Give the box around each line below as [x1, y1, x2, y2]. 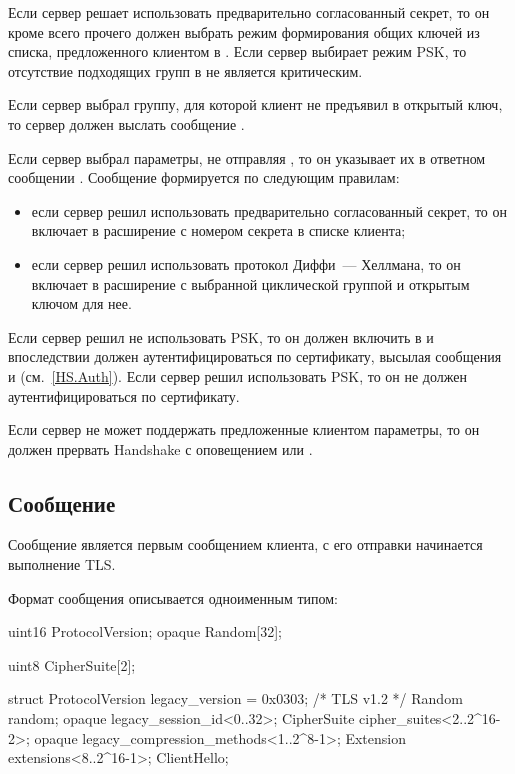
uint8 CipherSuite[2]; [8, 654, 136, 675]
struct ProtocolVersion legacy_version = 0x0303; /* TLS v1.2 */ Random [8, 688, 463, 709]
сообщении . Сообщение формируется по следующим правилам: [8, 167, 400, 188]
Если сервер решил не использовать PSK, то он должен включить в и [8, 326, 434, 347]
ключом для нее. [31, 293, 132, 314]
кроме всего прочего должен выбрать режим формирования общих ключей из [8, 21, 480, 42]
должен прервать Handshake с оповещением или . [8, 438, 313, 459]
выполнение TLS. [8, 554, 116, 575]
